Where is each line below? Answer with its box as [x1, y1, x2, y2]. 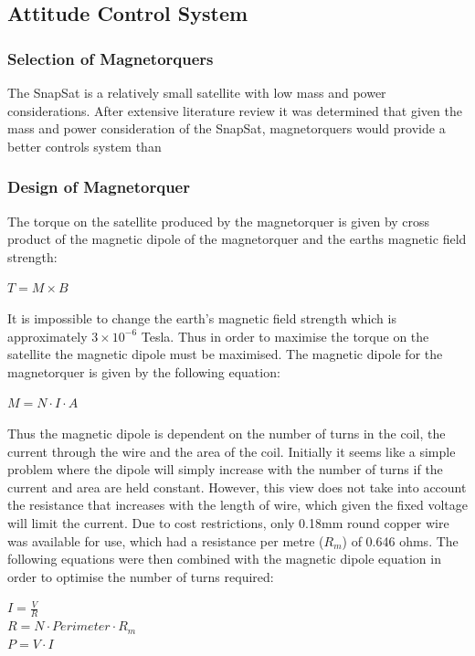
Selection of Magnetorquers [7, 47, 214, 69]
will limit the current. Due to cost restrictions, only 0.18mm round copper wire [7, 513, 449, 532]
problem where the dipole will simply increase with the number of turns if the [7, 460, 443, 479]
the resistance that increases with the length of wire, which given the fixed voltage [7, 495, 468, 514]
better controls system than [7, 136, 162, 155]
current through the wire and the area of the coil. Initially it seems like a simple [7, 441, 456, 460]
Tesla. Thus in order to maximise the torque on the [141, 326, 429, 345]
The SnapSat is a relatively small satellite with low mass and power [7, 83, 386, 101]
